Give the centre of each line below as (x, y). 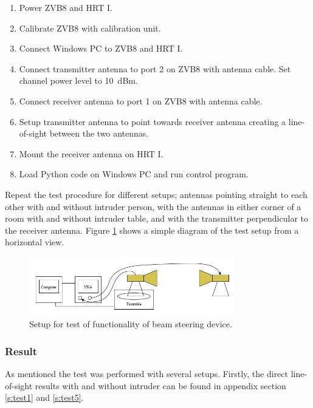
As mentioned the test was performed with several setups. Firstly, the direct (147, 374)
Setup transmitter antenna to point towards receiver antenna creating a (153, 121)
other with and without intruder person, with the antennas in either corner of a (153, 206)
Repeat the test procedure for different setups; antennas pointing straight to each (156, 194)
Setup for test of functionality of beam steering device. (131, 324)
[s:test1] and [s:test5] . (44, 397)
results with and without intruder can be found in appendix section (160, 385)
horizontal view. (35, 242)
